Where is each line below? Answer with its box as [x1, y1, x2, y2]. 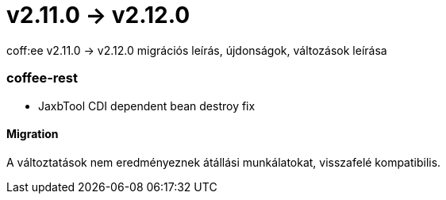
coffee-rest [6, 70, 78, 87]
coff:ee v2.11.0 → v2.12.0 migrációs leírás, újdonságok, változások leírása [6, 43, 387, 57]
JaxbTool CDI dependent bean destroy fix [38, 98, 256, 113]
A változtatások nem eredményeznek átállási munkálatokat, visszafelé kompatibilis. [6, 155, 441, 169]
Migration [6, 127, 59, 141]
